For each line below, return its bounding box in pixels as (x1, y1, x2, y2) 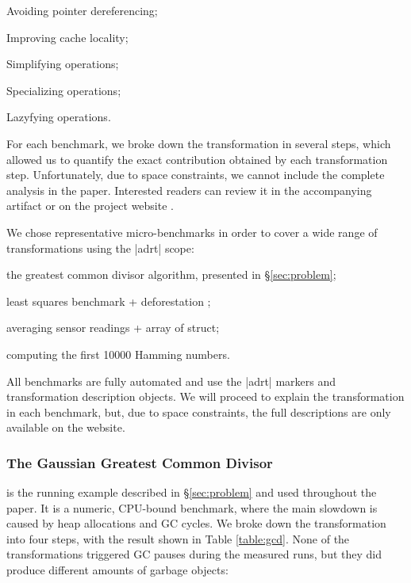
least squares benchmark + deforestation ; (6, 292, 211, 309)
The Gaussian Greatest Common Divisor (6, 452, 273, 472)
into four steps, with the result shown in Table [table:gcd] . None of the (6, 530, 350, 547)
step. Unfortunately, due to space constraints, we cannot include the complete (6, 166, 385, 183)
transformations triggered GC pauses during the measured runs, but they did (6, 546, 382, 562)
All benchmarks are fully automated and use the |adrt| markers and (6, 372, 336, 389)
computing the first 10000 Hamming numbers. (6, 345, 230, 362)
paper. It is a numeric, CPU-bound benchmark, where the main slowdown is (6, 499, 378, 516)
